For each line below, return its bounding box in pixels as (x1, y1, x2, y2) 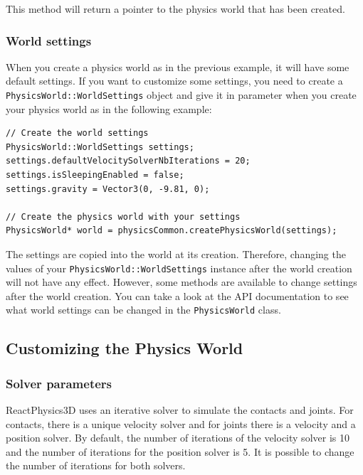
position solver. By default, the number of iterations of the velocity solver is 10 (6, 430, 349, 445)
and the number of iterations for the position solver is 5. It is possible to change (6, 444, 354, 459)
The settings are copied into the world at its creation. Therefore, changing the (6, 247, 346, 261)
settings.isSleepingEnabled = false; (6, 170, 184, 181)
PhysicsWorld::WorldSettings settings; (6, 142, 194, 152)
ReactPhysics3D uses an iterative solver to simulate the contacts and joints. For (6, 402, 354, 417)
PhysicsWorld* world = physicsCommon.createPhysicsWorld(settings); (6, 225, 337, 236)
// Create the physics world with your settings (6, 211, 241, 222)
